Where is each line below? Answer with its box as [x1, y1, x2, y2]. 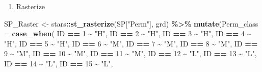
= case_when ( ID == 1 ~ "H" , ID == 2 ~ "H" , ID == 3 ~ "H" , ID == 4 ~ [4, 28, 251, 39]
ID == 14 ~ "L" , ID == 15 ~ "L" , [4, 58, 113, 68]
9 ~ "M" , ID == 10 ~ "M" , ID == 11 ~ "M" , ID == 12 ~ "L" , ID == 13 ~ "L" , [4, 48, 257, 59]
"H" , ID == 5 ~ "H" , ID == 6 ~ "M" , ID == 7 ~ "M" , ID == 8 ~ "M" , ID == [4, 38, 258, 49]
